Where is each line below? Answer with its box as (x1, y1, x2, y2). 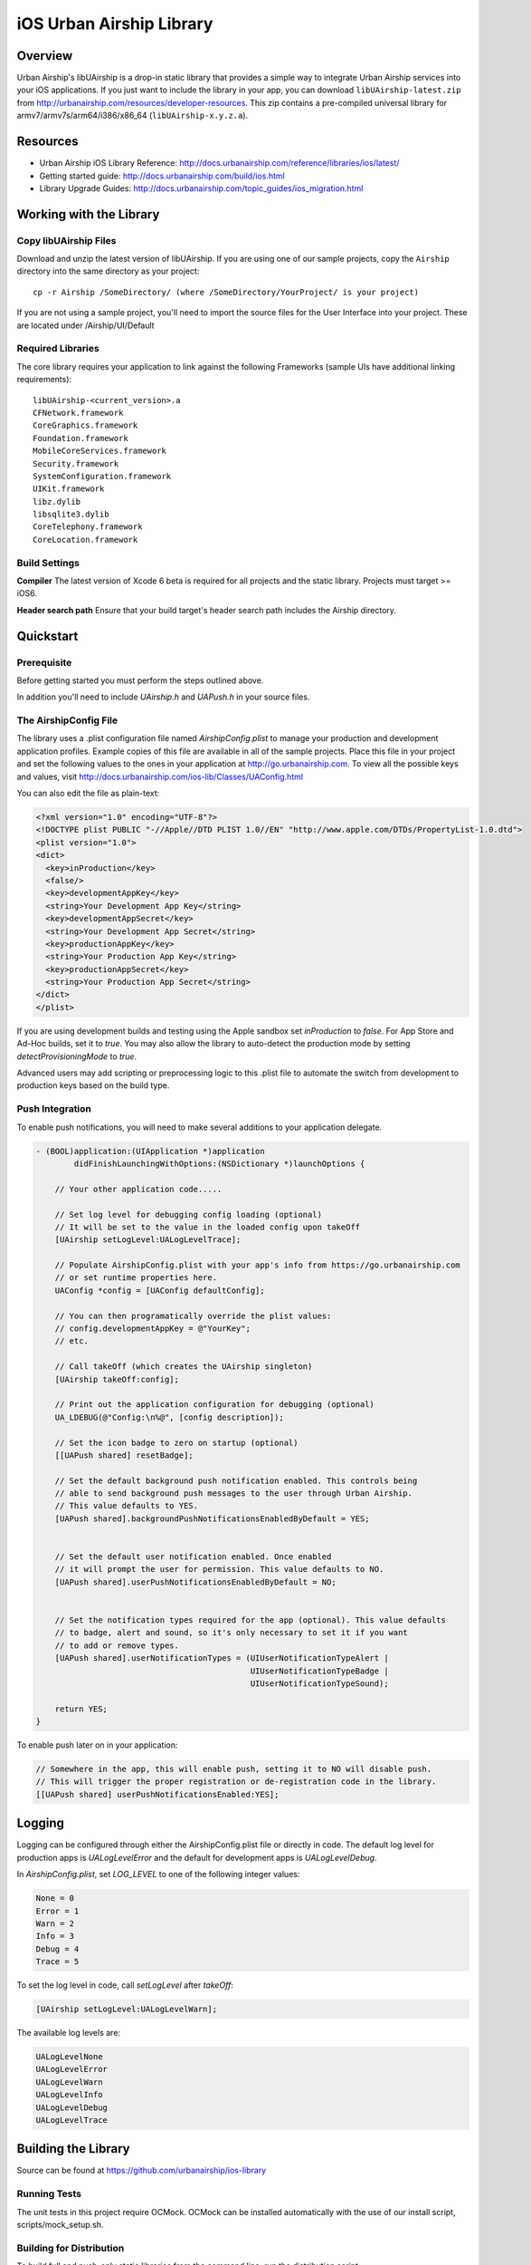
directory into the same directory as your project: (16, 265, 200, 276)
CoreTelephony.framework (33, 522, 143, 532)
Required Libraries (16, 342, 100, 355)
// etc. (54, 1336, 90, 1346)
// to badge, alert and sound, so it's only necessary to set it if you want (54, 1627, 409, 1638)
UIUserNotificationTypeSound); (250, 1678, 389, 1689)
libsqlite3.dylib (33, 509, 109, 520)
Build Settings (16, 556, 81, 569)
